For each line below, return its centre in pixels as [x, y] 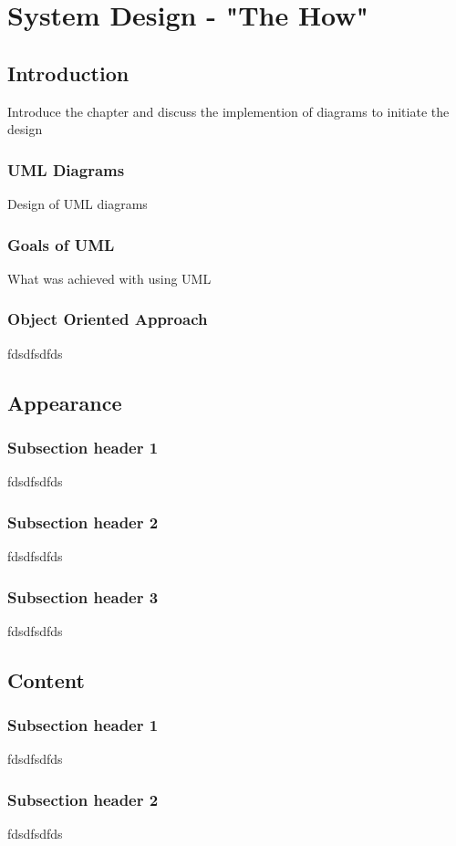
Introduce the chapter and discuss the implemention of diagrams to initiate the [228, 111]
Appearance [65, 402]
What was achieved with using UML [109, 278]
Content [46, 679]
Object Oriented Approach [108, 319]
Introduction [68, 73]
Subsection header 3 [83, 596]
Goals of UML [61, 244]
